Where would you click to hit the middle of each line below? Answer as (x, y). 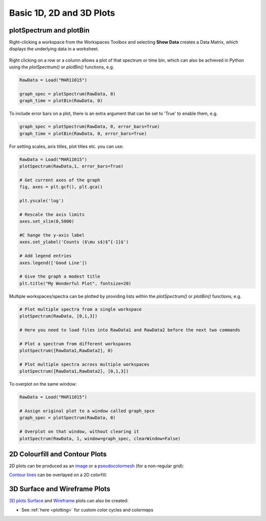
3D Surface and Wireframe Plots (60, 489)
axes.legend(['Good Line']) (53, 263)
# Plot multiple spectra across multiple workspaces (84, 364)
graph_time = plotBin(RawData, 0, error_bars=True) (83, 133)
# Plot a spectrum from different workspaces (75, 344)
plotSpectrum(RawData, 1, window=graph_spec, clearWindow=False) (100, 439)
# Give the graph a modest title (60, 277)
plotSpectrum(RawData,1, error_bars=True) (71, 166)
